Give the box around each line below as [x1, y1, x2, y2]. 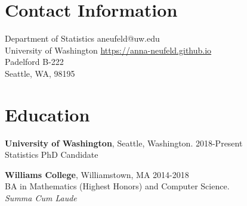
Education [5, 102, 90, 126]
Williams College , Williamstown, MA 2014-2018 [5, 168, 189, 180]
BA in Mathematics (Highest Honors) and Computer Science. [5, 180, 230, 192]
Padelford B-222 [5, 55, 64, 68]
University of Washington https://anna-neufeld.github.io [5, 43, 212, 56]
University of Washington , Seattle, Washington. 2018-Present [5, 136, 243, 149]
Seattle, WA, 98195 [5, 67, 75, 79]
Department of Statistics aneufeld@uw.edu [5, 32, 160, 45]
